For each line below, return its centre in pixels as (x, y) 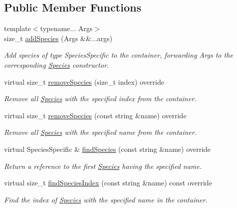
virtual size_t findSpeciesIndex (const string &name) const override (108, 183)
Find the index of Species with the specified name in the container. (106, 199)
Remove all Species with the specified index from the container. (100, 98)
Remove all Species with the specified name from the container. (100, 132)
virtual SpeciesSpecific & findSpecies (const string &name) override (107, 149)
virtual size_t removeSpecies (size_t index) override (84, 81)
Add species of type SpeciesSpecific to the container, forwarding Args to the (118, 55)
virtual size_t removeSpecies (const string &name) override (95, 115)
